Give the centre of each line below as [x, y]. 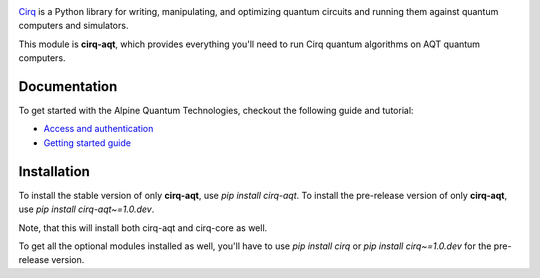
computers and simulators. [73, 26]
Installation [54, 171]
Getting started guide [87, 142]
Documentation [68, 86]
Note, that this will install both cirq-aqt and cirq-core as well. [143, 227]
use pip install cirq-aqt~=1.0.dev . [86, 209]
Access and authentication [98, 129]
